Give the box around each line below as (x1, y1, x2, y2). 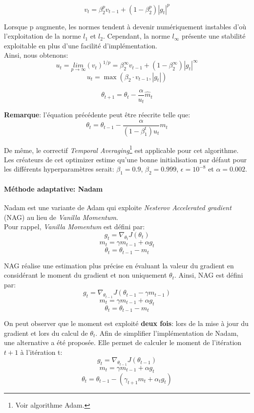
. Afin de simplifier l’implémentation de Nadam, (95, 327, 239, 338)
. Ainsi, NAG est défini (174, 270, 243, 280)
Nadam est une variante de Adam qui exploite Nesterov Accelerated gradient (4, 202, 232, 213)
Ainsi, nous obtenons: (4, 50, 68, 60)
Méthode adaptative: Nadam (4, 183, 103, 194)
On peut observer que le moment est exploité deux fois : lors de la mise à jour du (4, 318, 249, 328)
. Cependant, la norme (103, 31, 170, 41)
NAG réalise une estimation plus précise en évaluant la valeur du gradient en (4, 260, 234, 270)
